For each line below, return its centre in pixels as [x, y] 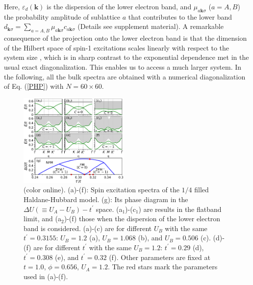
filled [202, 190]
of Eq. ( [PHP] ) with [34, 86]
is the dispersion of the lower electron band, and [119, 6]
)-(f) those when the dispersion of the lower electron [142, 219]
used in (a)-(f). [46, 276]
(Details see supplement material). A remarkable [151, 26]
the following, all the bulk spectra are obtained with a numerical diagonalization [125, 76]
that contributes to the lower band [180, 16]
